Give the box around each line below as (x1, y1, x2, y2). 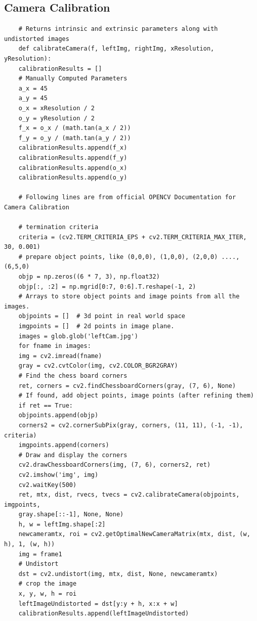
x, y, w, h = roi (18, 590, 77, 598)
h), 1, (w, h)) (4, 541, 55, 548)
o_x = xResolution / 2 (18, 104, 95, 112)
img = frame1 (18, 550, 62, 558)
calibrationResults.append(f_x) (18, 144, 127, 152)
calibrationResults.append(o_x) (18, 164, 127, 171)
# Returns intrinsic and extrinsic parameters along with (18, 25, 218, 33)
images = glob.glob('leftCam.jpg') (18, 332, 138, 340)
